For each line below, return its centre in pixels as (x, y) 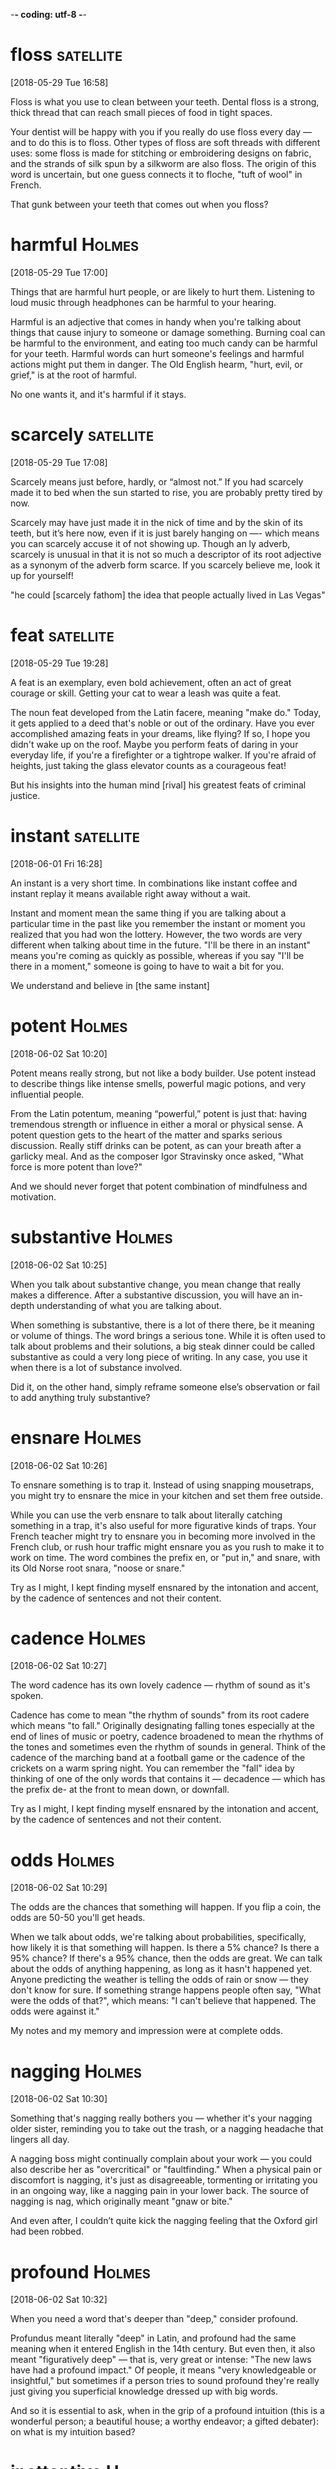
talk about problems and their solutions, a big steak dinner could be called (163, 1346)
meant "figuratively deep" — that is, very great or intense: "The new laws (161, 2360)
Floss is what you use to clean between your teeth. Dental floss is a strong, (165, 101)
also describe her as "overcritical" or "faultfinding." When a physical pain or (166, 2170)
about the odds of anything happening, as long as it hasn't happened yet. (161, 1969)
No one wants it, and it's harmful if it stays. (98, 394)
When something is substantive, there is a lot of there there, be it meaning (162, 1325)
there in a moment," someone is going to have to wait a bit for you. (147, 966)
